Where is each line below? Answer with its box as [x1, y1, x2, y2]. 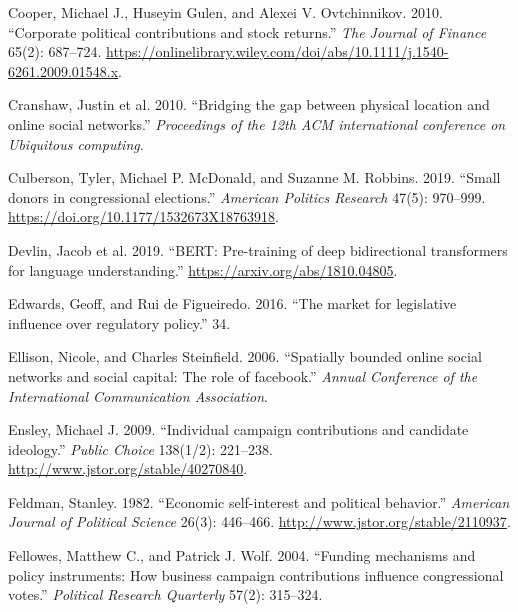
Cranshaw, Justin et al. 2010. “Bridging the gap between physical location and [8, 94, 490, 115]
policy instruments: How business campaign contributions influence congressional [8, 564, 504, 585]
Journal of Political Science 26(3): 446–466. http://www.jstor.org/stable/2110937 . [8, 511, 511, 532]
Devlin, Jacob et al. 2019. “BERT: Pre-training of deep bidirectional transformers [8, 239, 508, 260]
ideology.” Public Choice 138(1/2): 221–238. [8, 438, 273, 459]
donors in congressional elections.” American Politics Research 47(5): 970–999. [8, 186, 486, 207]
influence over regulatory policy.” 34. [8, 312, 231, 333]
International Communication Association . [8, 385, 268, 406]
